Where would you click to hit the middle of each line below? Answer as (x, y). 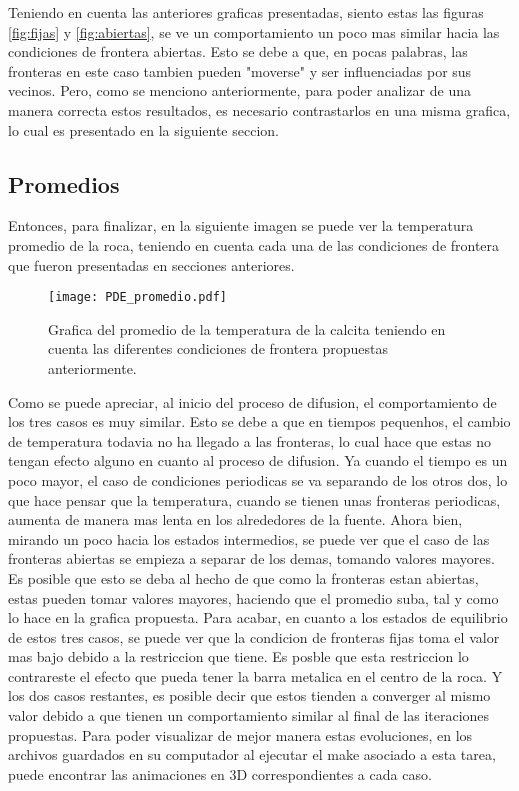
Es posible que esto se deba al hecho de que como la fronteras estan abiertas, (243, 577)
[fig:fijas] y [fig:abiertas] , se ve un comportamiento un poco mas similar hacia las (254, 31)
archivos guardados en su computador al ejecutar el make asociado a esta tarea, (252, 754)
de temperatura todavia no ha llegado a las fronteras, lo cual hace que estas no (250, 440)
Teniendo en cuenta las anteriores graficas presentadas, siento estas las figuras (246, 12)
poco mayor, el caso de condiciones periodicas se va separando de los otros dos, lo (258, 479)
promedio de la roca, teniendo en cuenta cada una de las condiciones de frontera (254, 244)
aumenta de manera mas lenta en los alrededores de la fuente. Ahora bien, (235, 519)
